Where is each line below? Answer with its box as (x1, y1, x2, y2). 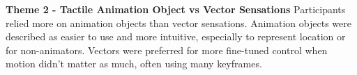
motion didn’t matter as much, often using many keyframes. (6, 56, 262, 71)
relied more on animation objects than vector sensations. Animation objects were (6, 15, 351, 30)
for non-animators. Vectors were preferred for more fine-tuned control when (6, 42, 328, 57)
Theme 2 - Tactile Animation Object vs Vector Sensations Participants (6, 2, 346, 16)
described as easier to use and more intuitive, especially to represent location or (6, 29, 346, 44)
